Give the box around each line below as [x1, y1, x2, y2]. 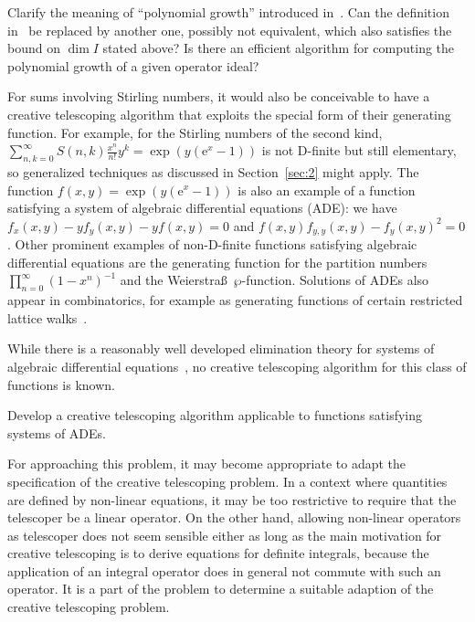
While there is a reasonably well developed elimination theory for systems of [7, 339, 435, 358]
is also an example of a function [237, 180, 416, 199]
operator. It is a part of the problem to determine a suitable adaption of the [7, 579, 434, 598]
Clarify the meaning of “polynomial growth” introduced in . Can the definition [7, 3, 449, 21]
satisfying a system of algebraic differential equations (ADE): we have [7, 198, 397, 217]
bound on [7, 38, 60, 58]
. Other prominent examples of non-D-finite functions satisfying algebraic [7, 235, 417, 254]
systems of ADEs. [7, 423, 107, 442]
